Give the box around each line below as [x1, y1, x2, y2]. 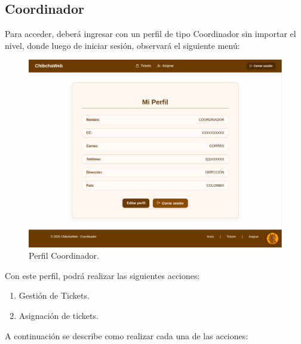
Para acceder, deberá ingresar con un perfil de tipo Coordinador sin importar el [5, 27, 296, 40]
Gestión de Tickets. [19, 289, 90, 302]
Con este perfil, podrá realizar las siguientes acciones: [5, 269, 200, 281]
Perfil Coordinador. [29, 249, 99, 262]
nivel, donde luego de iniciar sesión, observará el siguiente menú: [5, 39, 240, 51]
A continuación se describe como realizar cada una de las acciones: [5, 329, 248, 342]
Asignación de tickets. [19, 309, 99, 322]
